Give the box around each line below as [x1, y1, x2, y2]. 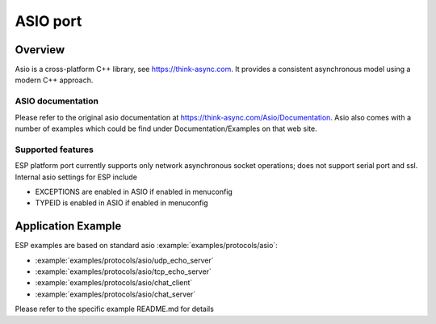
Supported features [15, 144, 94, 155]
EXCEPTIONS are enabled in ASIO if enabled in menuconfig [35, 187, 233, 196]
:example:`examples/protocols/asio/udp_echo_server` [35, 255, 214, 265]
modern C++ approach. [15, 75, 94, 85]
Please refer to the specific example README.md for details [15, 304, 214, 314]
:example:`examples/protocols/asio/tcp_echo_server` [35, 267, 212, 276]
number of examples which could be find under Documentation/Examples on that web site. [15, 124, 318, 133]
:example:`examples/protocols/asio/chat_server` [35, 289, 196, 299]
